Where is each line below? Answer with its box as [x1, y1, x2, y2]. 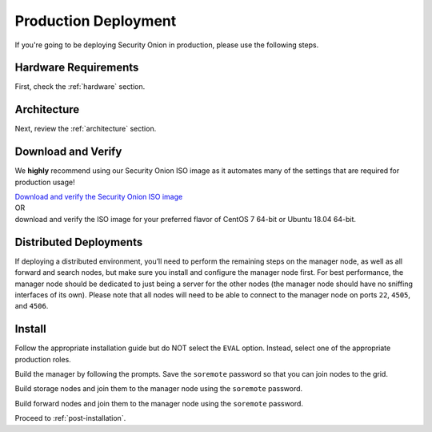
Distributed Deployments [14, 235, 143, 248]
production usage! [14, 177, 75, 187]
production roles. [14, 354, 71, 364]
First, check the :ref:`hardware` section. [14, 82, 146, 91]
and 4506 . [14, 301, 49, 311]
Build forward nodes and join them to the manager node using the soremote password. [14, 398, 304, 408]
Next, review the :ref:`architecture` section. [14, 124, 157, 134]
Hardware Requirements [14, 61, 139, 75]
